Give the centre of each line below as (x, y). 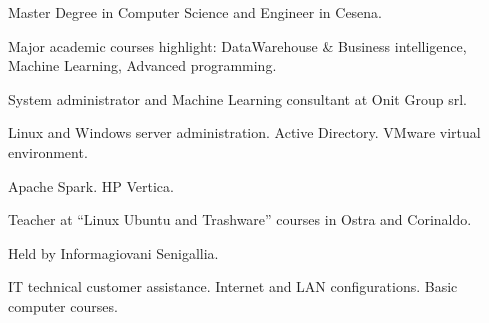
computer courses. (63, 305)
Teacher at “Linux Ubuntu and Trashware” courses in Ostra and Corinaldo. (240, 219)
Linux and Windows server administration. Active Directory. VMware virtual (244, 132)
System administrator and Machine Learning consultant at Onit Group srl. (237, 98)
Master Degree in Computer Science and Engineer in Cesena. (195, 12)
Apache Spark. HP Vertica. (91, 185)
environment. (48, 151)
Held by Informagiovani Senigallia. (113, 252)
